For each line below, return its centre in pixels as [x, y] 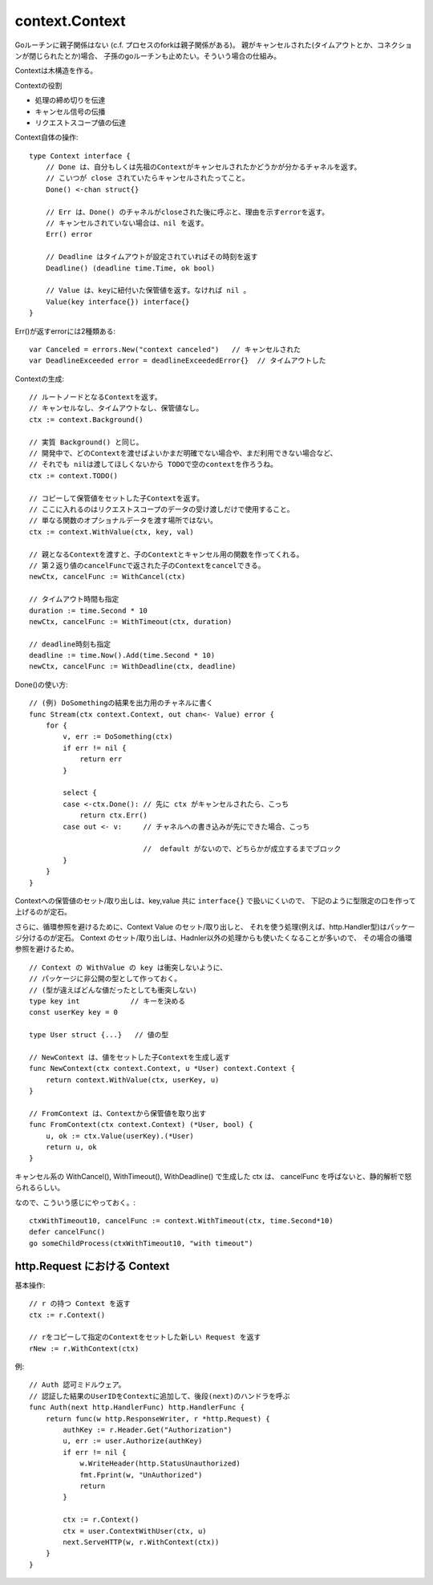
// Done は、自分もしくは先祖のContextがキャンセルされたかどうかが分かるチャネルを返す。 [203, 167]
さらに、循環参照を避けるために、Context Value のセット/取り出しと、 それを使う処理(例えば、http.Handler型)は [201, 926]
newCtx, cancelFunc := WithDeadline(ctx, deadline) [133, 667]
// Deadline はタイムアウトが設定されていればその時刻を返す [152, 257]
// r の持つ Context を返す [80, 1304]
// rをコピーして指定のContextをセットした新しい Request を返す [145, 1337]
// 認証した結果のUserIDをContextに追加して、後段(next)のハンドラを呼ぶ [160, 1396]
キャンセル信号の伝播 [70, 111]
